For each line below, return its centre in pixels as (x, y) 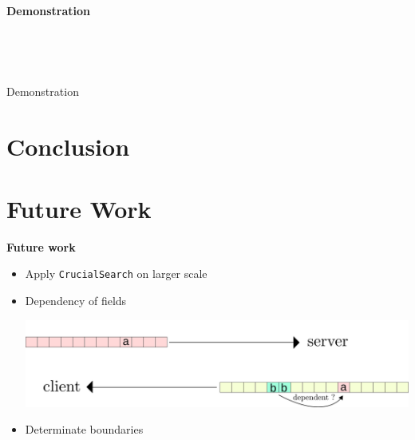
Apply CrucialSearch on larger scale (116, 274)
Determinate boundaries (84, 429)
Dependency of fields (76, 301)
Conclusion (68, 146)
